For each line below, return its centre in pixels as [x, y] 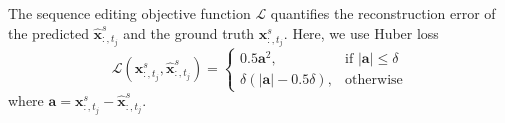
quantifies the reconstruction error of [383, 13]
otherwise [374, 79]
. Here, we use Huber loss [361, 32]
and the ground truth [189, 32]
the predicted [48, 32]
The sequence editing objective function [129, 13]
